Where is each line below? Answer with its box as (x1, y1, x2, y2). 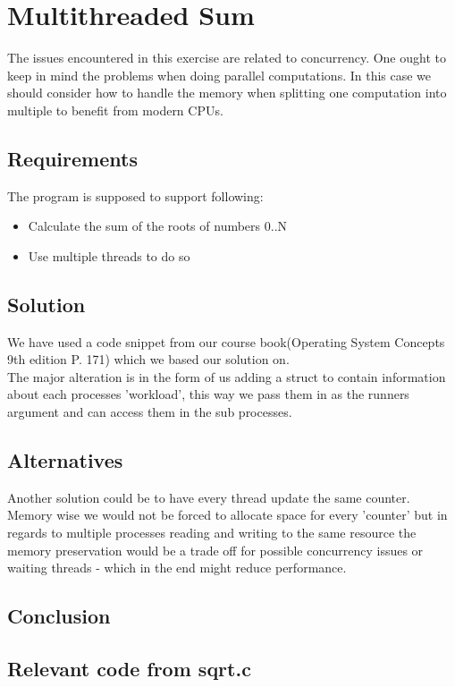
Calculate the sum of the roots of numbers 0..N (28, 216, 288, 235)
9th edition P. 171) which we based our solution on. (7, 350, 290, 369)
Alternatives (7, 446, 123, 474)
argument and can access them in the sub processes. (7, 403, 292, 421)
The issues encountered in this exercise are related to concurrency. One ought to (7, 48, 446, 67)
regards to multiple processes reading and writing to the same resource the (7, 523, 417, 542)
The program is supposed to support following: (7, 186, 264, 205)
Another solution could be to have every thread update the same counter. (7, 488, 410, 506)
